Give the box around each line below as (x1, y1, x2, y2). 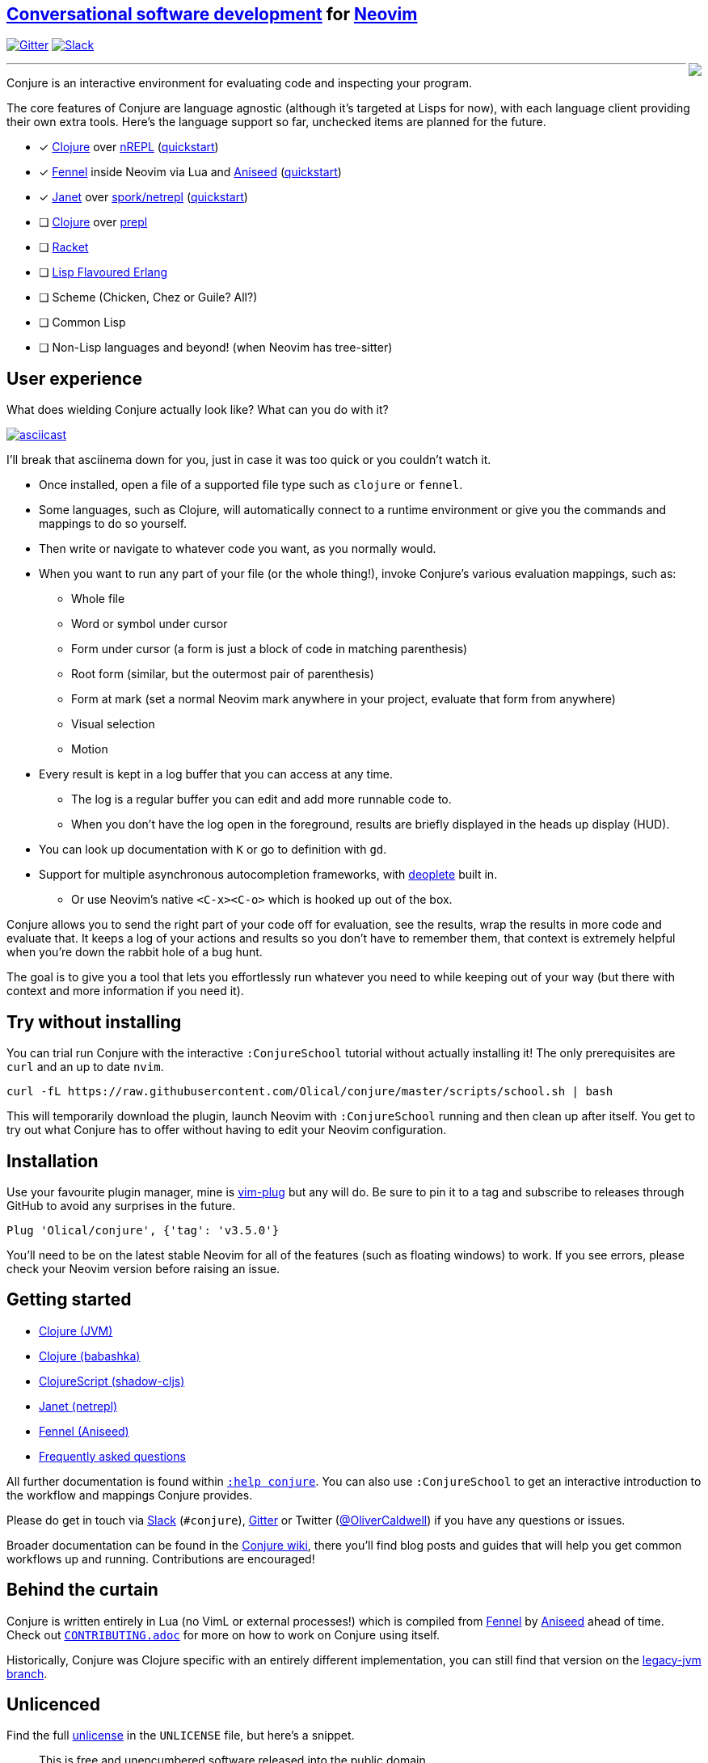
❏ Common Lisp (39, 315, 126, 330)
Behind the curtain (6, 1580, 158, 1601)
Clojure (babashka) (39, 1348, 141, 1363)
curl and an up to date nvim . (6, 1060, 164, 1074)
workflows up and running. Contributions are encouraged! (6, 1551, 315, 1566)
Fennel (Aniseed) (39, 1423, 129, 1438)
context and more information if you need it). (6, 984, 244, 998)
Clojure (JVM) (39, 1323, 113, 1338)
